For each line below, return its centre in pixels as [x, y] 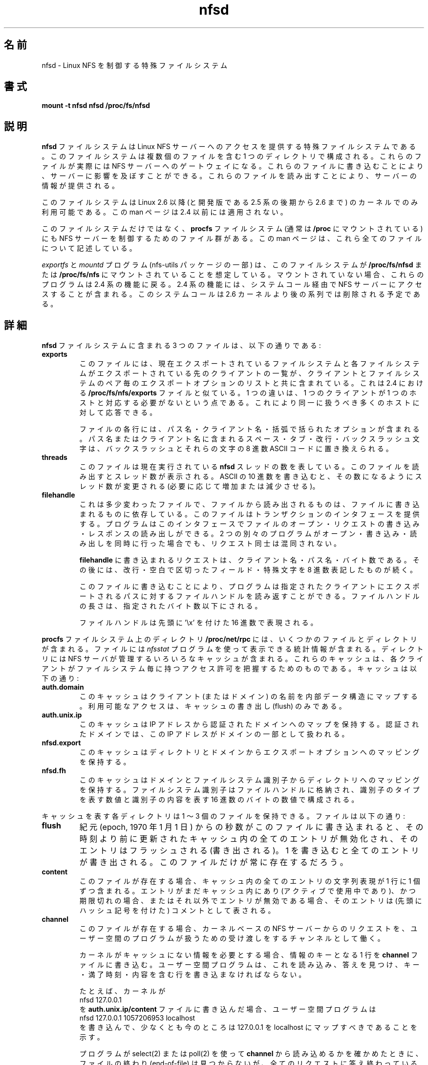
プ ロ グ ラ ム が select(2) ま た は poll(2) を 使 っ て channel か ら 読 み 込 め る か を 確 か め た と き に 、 [251, 1054]
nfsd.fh [54, 771]
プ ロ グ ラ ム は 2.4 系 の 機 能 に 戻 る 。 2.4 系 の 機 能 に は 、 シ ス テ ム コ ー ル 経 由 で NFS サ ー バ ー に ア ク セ [232, 284]
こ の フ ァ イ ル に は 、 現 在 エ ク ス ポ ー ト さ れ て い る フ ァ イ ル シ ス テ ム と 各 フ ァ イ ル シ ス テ [249, 364]
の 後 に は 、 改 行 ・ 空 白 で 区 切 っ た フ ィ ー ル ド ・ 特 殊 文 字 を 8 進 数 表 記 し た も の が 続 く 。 [248, 570]
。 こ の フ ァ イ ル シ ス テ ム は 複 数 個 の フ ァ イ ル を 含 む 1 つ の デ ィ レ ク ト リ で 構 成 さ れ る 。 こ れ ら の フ [232, 156]
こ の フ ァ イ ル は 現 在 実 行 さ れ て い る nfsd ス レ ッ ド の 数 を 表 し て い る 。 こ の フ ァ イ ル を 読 [249, 467]
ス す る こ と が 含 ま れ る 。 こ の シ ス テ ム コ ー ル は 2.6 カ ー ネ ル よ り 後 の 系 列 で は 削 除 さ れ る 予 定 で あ [231, 294]
